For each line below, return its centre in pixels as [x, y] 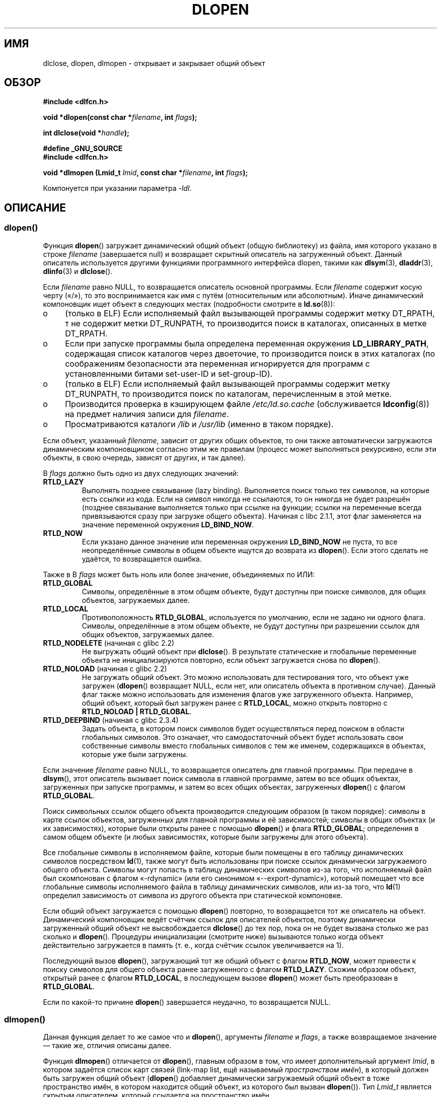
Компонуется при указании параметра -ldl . [117, 188]
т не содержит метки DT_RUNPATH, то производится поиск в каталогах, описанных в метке [246, 323]
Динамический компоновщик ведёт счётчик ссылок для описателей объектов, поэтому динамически [219, 919]
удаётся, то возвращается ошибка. [142, 559]
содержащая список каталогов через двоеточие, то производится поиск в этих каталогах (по [250, 353]
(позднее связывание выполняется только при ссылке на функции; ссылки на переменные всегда [252, 507]
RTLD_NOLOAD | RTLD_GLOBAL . [137, 711]
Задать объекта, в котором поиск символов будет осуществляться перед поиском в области [243, 728]
